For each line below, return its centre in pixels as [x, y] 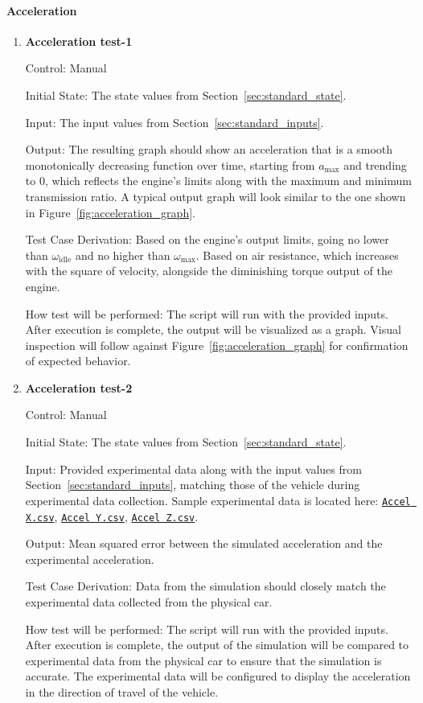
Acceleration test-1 [79, 41]
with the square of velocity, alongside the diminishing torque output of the [209, 271]
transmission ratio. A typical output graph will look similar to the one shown [216, 196]
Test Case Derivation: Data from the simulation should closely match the [205, 586]
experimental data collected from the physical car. [149, 601]
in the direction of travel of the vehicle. [122, 691]
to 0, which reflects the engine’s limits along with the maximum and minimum [218, 181]
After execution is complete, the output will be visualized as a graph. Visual [213, 329]
